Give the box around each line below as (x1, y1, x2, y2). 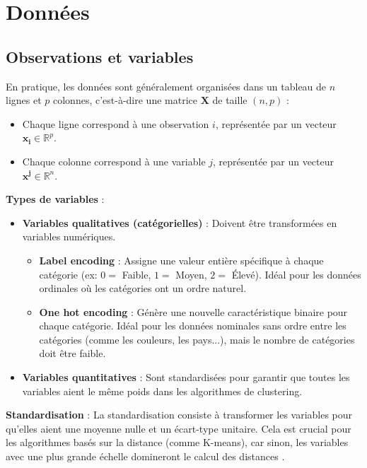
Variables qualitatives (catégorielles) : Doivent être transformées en (22, 215, 337, 230)
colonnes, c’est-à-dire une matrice (53, 93, 197, 107)
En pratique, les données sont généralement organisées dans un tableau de (6, 78, 327, 93)
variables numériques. (22, 229, 116, 244)
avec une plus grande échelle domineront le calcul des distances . (6, 449, 285, 464)
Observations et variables (6, 45, 194, 67)
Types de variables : (6, 192, 105, 206)
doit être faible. (39, 346, 106, 361)
